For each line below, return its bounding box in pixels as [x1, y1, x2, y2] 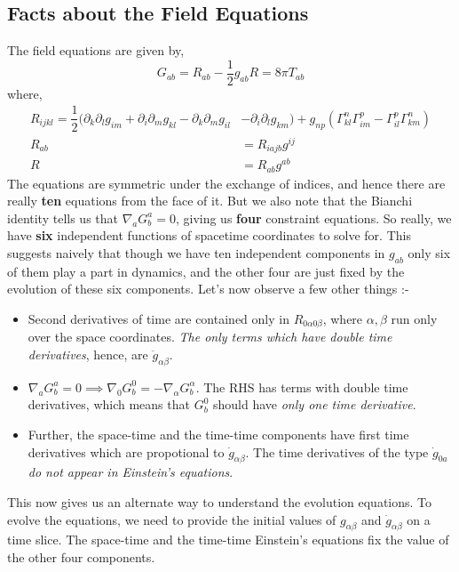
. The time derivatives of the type [245, 442, 429, 461]
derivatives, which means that [28, 395, 190, 414]
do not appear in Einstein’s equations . [28, 463, 233, 481]
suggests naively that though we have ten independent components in [7, 244, 385, 262]
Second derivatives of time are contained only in [28, 310, 289, 328]
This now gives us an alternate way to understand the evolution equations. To [7, 493, 432, 512]
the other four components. [7, 548, 155, 567]
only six [408, 244, 451, 262]
